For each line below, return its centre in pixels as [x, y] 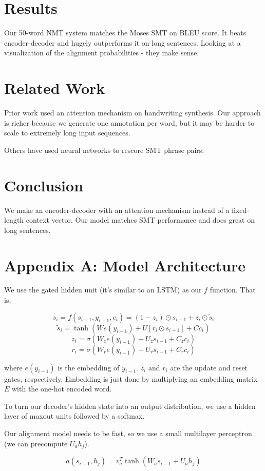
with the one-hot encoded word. [62, 389]
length [14, 220]
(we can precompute [36, 443]
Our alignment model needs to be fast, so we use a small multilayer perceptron [128, 433]
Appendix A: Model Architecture [125, 265]
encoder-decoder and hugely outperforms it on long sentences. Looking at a [122, 42]
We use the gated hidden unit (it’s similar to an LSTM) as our [103, 290]
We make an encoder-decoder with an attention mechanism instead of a [117, 210]
